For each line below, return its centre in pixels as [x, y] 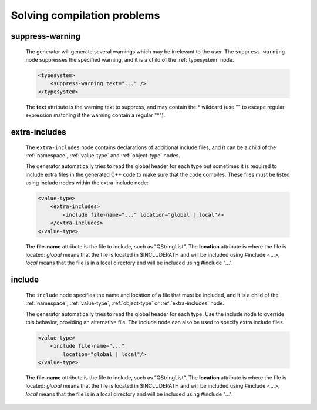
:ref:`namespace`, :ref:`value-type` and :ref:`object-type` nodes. [103, 155]
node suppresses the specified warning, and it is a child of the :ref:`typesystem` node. [130, 59]
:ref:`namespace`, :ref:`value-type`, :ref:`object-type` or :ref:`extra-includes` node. [125, 303]
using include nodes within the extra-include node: [87, 183]
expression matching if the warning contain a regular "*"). [95, 115]
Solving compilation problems [85, 15]
